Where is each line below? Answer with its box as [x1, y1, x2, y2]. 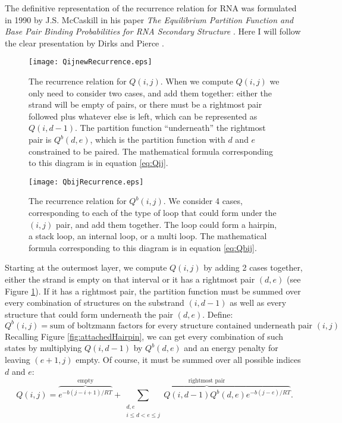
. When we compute [160, 75, 233, 87]
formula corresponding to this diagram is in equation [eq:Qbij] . [29, 241, 257, 253]
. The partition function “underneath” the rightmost [75, 121, 266, 134]
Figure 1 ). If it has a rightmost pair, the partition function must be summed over [5, 284, 301, 297]
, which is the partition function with [90, 133, 225, 145]
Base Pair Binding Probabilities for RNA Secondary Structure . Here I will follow [5, 25, 301, 37]
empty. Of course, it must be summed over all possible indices [76, 353, 301, 366]
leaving [5, 353, 30, 366]
